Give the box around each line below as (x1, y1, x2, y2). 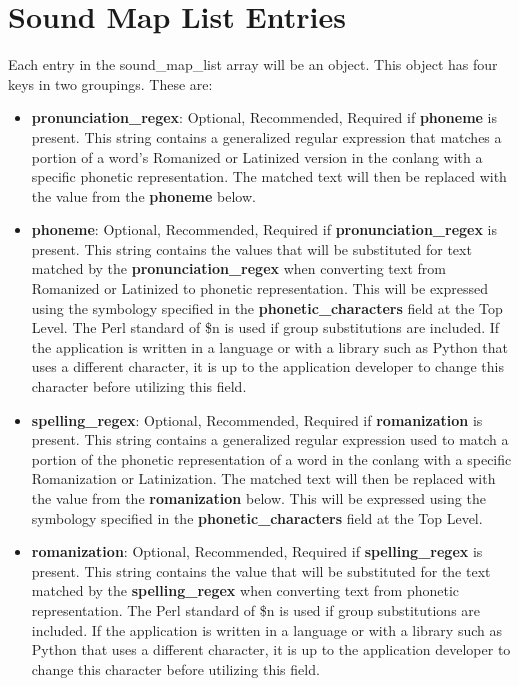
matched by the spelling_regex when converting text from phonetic (31, 580, 460, 601)
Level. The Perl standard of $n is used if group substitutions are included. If (31, 317, 500, 338)
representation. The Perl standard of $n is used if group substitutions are (31, 599, 481, 620)
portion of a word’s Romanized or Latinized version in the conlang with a (31, 146, 483, 167)
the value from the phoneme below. (31, 185, 256, 206)
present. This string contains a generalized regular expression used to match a (31, 429, 509, 450)
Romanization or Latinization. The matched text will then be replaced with (31, 468, 496, 489)
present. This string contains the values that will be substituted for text (31, 238, 472, 259)
